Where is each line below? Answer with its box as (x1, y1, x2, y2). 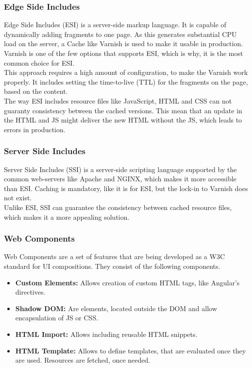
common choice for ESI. (4, 57, 75, 68)
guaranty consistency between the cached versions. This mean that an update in (4, 105, 242, 115)
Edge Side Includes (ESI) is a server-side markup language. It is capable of (4, 19, 226, 30)
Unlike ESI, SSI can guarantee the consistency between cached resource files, (4, 202, 232, 212)
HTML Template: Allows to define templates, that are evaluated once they (15, 345, 246, 355)
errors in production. (4, 124, 66, 134)
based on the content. (4, 86, 68, 96)
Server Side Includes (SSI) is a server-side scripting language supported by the (4, 164, 237, 174)
